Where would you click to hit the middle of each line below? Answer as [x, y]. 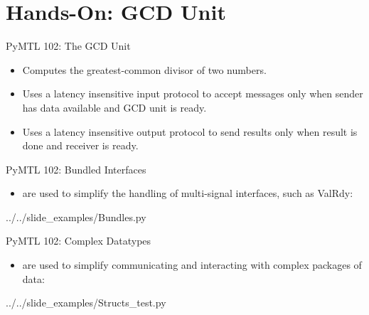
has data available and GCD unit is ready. [114, 107]
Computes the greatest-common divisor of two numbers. [144, 69]
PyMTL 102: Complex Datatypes [79, 241]
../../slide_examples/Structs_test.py [86, 303]
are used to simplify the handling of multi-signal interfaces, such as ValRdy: [188, 193]
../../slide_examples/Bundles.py [76, 217]
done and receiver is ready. [80, 145]
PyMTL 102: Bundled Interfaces [76, 169]
